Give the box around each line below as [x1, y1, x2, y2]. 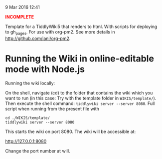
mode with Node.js [5, 63, 85, 74]
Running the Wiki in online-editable [5, 52, 155, 64]
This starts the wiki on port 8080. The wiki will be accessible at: [5, 128, 136, 134]
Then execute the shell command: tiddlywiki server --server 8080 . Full [5, 100, 155, 106]
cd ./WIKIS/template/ [5, 115, 50, 120]
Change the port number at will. [5, 147, 71, 154]
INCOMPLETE [5, 14, 34, 19]
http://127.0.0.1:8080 [5, 138, 47, 144]
